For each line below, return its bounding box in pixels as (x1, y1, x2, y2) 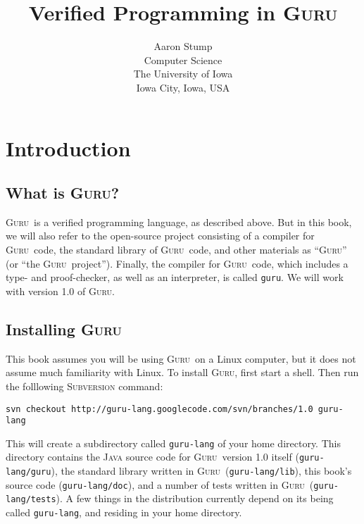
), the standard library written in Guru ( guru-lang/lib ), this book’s (51, 463, 352, 478)
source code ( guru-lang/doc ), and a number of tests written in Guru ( (6, 477, 314, 492)
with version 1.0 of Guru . (6, 283, 115, 298)
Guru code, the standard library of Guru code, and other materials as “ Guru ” (6, 242, 347, 257)
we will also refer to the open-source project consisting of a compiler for (6, 228, 315, 243)
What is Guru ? (6, 182, 120, 204)
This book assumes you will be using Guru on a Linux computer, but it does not (6, 351, 356, 366)
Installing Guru (6, 318, 122, 339)
